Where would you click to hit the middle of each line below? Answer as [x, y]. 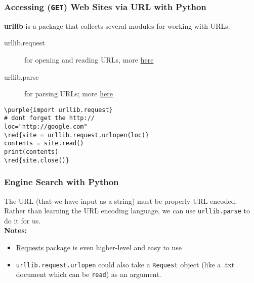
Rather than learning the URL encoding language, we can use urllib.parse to [127, 211]
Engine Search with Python [61, 182]
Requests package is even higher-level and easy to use [99, 247]
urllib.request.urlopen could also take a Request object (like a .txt [125, 264]
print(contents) [31, 152]
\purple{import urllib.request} [58, 110]
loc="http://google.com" [46, 127]
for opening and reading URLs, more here [89, 59]
